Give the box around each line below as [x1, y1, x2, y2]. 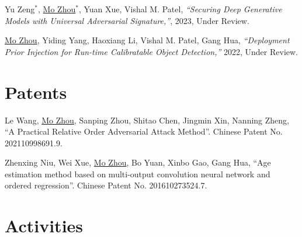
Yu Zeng [5, 3, 35, 15]
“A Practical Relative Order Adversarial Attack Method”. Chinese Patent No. [5, 125, 283, 138]
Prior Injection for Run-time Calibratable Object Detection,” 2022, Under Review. [5, 45, 298, 57]
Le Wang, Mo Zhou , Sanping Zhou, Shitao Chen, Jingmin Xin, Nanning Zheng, [5, 114, 289, 126]
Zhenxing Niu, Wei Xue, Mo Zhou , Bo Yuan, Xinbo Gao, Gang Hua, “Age [5, 156, 271, 169]
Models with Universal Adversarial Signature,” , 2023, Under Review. [5, 14, 249, 26]
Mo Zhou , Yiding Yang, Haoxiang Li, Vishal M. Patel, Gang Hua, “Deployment [5, 34, 290, 46]
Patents [5, 80, 67, 104]
